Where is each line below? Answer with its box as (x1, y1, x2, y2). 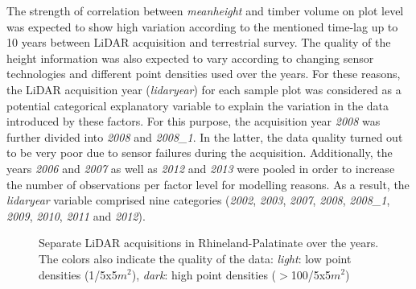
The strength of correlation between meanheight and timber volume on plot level (6, 2, 404, 19)
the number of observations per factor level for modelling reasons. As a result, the (6, 175, 410, 192)
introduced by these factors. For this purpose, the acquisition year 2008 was (6, 113, 381, 130)
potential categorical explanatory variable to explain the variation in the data (6, 97, 389, 114)
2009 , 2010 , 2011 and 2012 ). (6, 207, 146, 224)
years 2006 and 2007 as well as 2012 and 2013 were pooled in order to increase (6, 159, 395, 176)
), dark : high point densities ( (131, 266, 277, 283)
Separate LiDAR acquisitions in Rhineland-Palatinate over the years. (39, 234, 379, 251)
